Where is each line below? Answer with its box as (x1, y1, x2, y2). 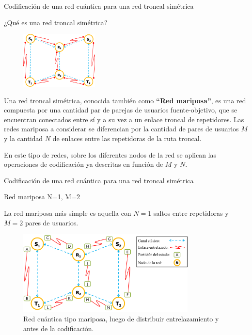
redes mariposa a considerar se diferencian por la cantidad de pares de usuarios (4, 124, 239, 134)
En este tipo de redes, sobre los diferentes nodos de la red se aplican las (4, 149, 217, 160)
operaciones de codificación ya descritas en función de (4, 159, 163, 169)
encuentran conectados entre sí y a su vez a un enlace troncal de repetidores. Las (4, 114, 244, 124)
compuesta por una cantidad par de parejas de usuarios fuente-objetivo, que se (4, 105, 237, 115)
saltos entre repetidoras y (153, 207, 229, 218)
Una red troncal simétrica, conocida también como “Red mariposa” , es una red (4, 95, 246, 105)
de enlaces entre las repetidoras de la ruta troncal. (52, 133, 202, 144)
